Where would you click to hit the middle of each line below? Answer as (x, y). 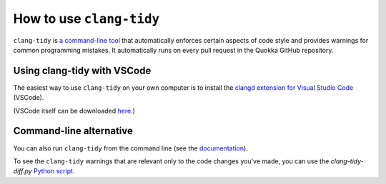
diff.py (23, 171)
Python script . (54, 171)
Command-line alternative (73, 131)
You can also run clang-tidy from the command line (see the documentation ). (130, 148)
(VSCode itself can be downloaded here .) (74, 111)
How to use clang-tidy (86, 19)
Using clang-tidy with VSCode (82, 70)
